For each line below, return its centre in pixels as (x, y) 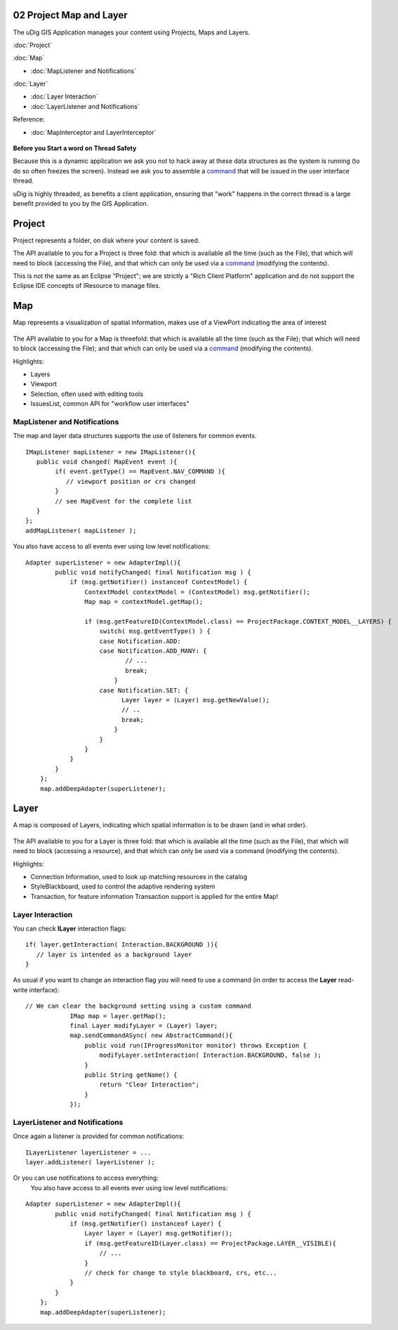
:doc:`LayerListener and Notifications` (85, 106)
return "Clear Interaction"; (150, 1085)
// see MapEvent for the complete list (124, 501)
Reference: (29, 119)
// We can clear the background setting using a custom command (139, 1006)
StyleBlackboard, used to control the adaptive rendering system (123, 887)
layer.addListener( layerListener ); (91, 1163)
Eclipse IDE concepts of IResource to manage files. (87, 286)
